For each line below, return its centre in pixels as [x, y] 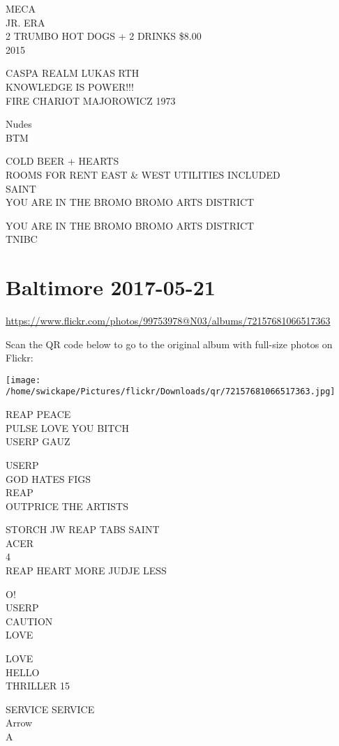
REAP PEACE [38, 414]
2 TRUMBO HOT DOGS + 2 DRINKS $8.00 [104, 36]
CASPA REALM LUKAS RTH [73, 73]
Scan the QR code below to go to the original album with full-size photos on [169, 344]
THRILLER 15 [38, 686]
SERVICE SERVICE [50, 709]
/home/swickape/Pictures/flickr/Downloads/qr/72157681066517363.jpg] [171, 392]
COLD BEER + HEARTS [62, 161]
